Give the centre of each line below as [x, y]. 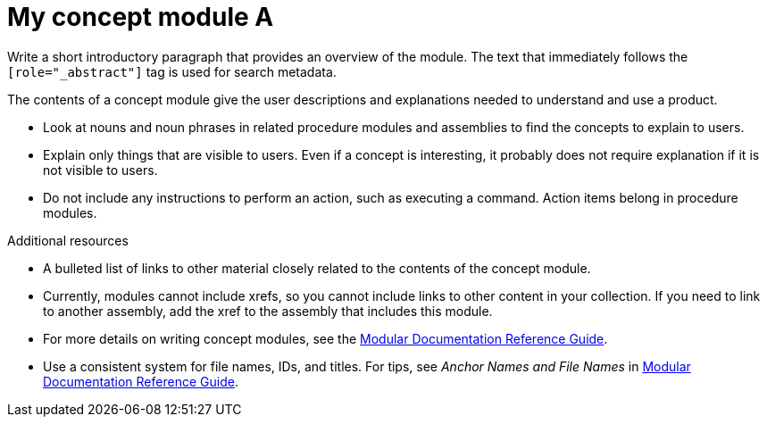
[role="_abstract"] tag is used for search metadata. [172, 71]
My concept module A [141, 17]
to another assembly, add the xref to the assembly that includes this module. [268, 311]
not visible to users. [100, 170]
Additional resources [68, 240]
